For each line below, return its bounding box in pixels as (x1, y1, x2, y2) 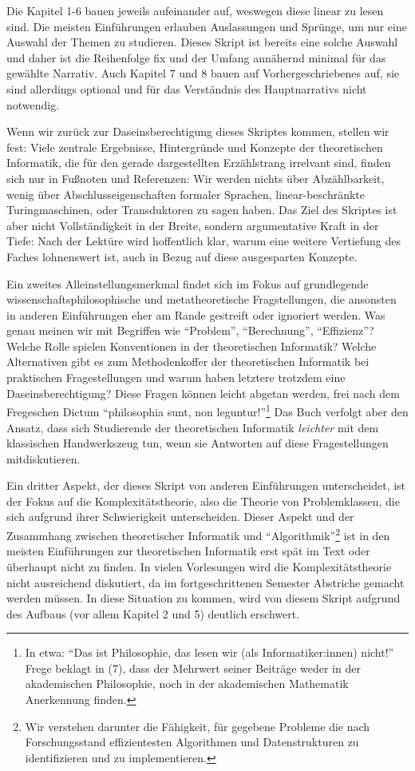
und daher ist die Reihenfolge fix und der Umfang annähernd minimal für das (6, 49, 386, 66)
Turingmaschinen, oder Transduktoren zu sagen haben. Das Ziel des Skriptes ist (6, 201, 397, 218)
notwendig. (6, 96, 60, 113)
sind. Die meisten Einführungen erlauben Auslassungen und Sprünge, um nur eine (6, 18, 407, 34)
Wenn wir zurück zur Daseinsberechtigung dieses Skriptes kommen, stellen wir (6, 123, 389, 140)
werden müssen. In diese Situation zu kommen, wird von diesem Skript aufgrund (6, 590, 401, 606)
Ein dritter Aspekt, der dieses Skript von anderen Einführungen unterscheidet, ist (6, 477, 406, 494)
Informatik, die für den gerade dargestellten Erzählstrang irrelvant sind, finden (6, 154, 391, 171)
